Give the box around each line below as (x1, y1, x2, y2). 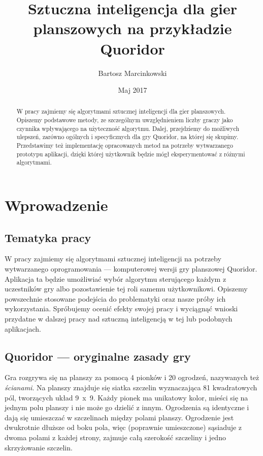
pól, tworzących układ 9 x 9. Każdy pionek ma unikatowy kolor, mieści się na (5, 392, 248, 403)
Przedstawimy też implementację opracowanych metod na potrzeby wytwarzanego (16, 141, 233, 150)
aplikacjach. (5, 323, 41, 334)
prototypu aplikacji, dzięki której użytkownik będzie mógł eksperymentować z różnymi (16, 149, 245, 158)
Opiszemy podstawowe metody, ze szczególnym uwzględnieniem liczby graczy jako (16, 116, 233, 124)
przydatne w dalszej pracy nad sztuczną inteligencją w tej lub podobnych (5, 313, 233, 324)
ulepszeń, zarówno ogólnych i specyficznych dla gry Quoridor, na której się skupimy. (16, 132, 239, 141)
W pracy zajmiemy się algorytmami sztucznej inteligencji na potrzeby (5, 253, 221, 264)
